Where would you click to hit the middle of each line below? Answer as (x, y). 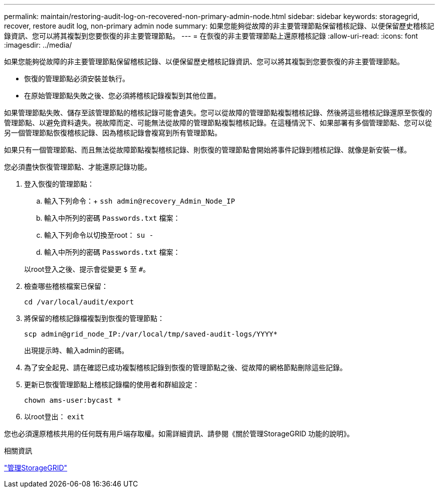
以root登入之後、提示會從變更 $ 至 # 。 (87, 269)
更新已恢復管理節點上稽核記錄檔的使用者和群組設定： (112, 384)
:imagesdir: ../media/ (38, 45)
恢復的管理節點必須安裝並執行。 (77, 78)
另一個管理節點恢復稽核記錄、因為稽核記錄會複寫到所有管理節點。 (113, 133)
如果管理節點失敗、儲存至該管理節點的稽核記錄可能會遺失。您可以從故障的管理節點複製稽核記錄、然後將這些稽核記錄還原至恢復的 (218, 113)
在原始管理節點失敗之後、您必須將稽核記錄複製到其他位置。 (122, 96)
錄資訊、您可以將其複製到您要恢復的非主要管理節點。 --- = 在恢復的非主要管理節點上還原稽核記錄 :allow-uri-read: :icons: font (211, 36)
